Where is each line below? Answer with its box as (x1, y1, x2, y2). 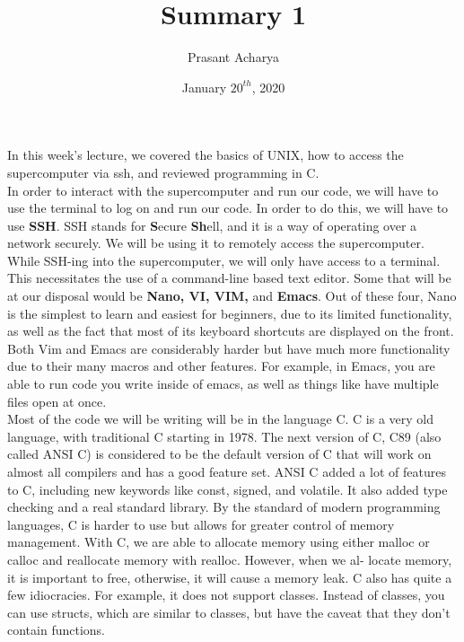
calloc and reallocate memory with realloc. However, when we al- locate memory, (7, 550, 452, 568)
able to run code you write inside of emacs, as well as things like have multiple (7, 374, 439, 393)
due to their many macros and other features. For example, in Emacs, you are (7, 356, 435, 375)
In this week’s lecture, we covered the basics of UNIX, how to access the (7, 145, 404, 164)
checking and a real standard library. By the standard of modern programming (7, 497, 441, 516)
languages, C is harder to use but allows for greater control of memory (7, 514, 395, 533)
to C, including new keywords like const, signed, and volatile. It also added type (7, 479, 448, 498)
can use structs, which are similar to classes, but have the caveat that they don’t (7, 602, 451, 621)
